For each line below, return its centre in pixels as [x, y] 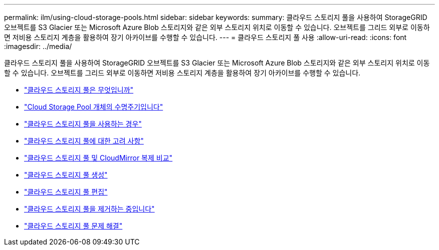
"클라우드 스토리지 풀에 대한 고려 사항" [84, 141]
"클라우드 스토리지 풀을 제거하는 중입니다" [89, 209]
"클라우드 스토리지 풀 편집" [66, 192]
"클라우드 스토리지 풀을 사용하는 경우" [83, 124]
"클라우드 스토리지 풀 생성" [66, 175]
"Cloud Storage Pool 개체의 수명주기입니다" [94, 107]
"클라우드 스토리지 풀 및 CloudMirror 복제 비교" [98, 158]
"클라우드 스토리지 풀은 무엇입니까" [79, 90]
